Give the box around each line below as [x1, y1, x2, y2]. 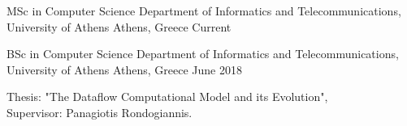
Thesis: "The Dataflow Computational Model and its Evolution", [6, 88, 328, 105]
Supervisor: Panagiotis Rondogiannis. [6, 103, 193, 120]
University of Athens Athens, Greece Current [6, 18, 232, 35]
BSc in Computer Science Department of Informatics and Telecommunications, [6, 45, 399, 62]
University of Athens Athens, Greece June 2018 [6, 61, 242, 78]
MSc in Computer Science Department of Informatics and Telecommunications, [6, 2, 401, 19]
